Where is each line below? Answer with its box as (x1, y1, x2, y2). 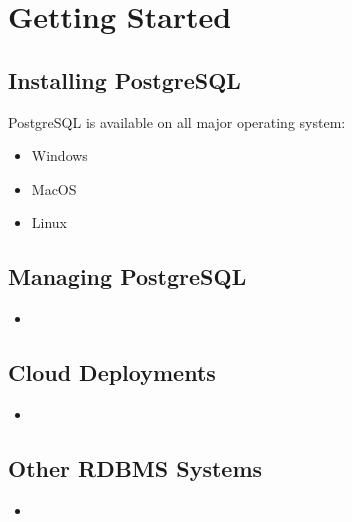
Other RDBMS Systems (8, 452, 263, 483)
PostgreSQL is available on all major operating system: (8, 111, 346, 132)
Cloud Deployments (8, 357, 216, 388)
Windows (31, 145, 88, 166)
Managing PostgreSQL (8, 261, 247, 292)
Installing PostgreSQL (8, 64, 241, 95)
